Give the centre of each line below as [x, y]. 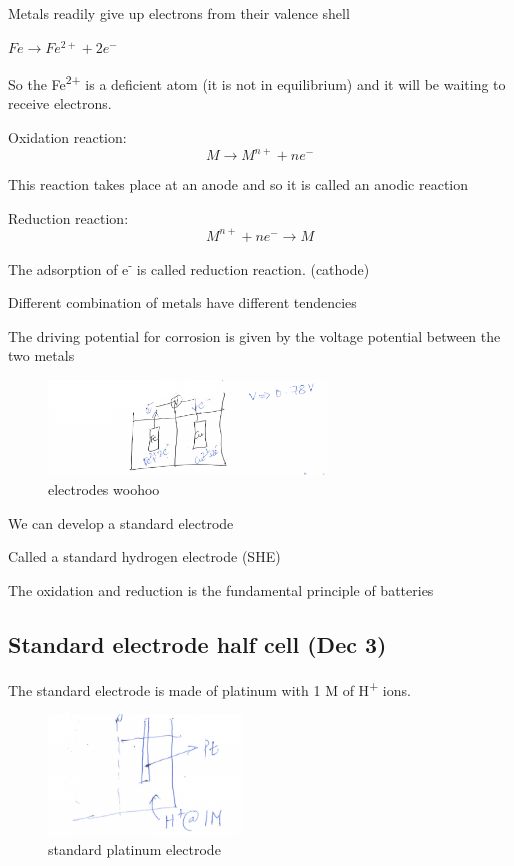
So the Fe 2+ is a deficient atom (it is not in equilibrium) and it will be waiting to [257, 82]
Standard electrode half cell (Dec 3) [197, 643]
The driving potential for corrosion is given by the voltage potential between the [254, 335]
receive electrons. [60, 103]
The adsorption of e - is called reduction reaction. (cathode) [189, 267]
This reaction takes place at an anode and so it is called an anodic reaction [238, 184]
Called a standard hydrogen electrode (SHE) [144, 556]
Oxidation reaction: [67, 137]
